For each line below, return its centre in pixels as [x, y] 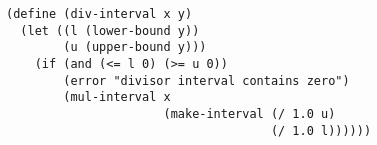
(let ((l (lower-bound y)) [110, 30]
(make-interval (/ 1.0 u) [249, 113]
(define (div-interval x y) [99, 14]
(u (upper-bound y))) [135, 47]
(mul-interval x [117, 97]
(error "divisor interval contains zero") [206, 80]
